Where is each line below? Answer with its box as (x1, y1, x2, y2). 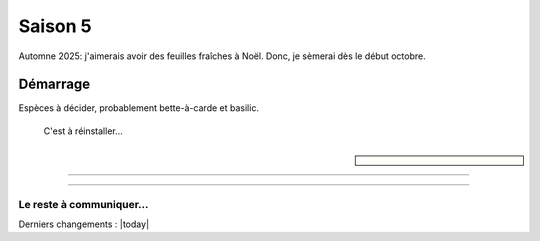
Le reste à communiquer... (18, 197, 149, 211)
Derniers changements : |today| (18, 218, 150, 230)
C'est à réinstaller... (43, 125, 124, 137)
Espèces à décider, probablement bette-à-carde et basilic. (18, 102, 260, 114)
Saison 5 (18, 15, 92, 37)
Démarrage (18, 76, 90, 93)
